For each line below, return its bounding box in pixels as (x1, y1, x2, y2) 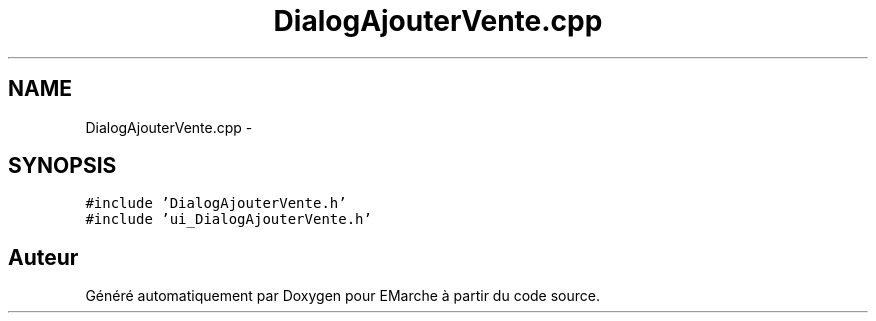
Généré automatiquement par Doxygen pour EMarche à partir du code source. (85, 287, 600, 305)
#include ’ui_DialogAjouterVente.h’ (85, 211, 372, 228)
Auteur (8, 244, 79, 270)
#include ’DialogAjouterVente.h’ (85, 195, 347, 212)
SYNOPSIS (8, 153, 117, 179)
